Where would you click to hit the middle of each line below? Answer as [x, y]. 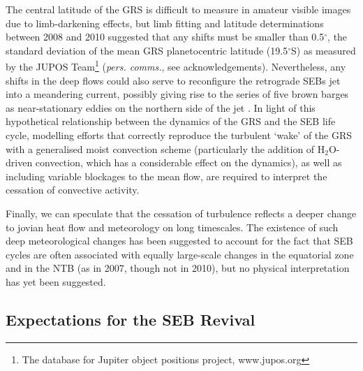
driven [19, 162]
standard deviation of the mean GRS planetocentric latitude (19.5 [147, 50]
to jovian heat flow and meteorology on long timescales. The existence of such [172, 227]
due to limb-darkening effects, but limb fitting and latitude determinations [165, 23]
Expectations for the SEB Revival [131, 319]
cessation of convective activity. [73, 190]
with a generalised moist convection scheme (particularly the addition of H [165, 148]
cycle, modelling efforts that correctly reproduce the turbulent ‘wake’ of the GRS [179, 135]
